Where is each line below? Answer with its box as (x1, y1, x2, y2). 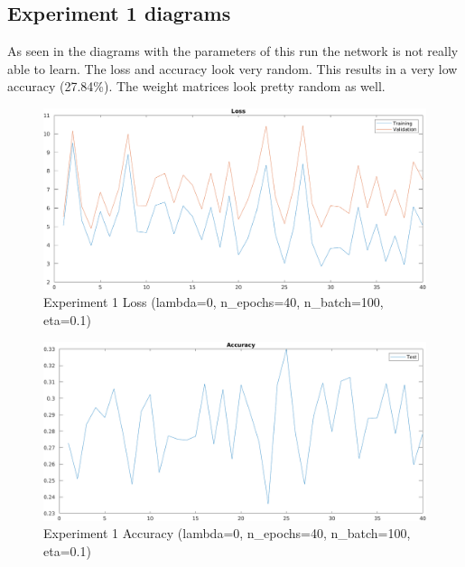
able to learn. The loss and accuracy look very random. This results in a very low (7, 59, 458, 78)
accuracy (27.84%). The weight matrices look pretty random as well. (7, 77, 386, 96)
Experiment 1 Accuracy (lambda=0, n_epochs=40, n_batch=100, (43, 524, 411, 543)
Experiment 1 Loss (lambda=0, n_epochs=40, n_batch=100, (43, 293, 384, 311)
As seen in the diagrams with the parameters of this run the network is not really (7, 42, 459, 60)
